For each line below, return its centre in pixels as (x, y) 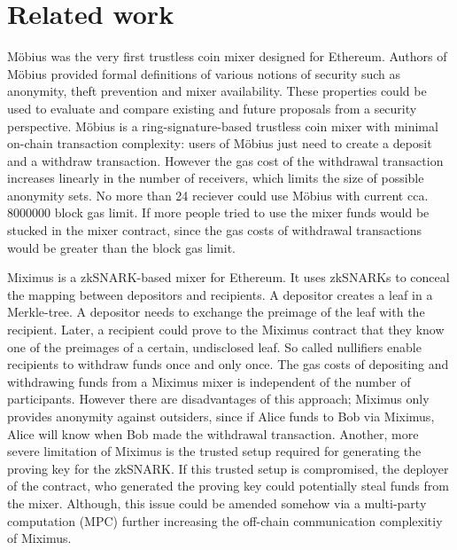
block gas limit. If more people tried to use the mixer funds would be (242, 212)
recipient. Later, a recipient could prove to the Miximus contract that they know (226, 330)
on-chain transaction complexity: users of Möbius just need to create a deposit (220, 143)
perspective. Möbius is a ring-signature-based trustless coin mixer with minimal (223, 126)
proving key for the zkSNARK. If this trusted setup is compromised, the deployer (228, 468)
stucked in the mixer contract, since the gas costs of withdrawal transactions (215, 230)
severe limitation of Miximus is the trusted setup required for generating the (214, 451)
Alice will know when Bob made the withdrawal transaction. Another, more (213, 433)
